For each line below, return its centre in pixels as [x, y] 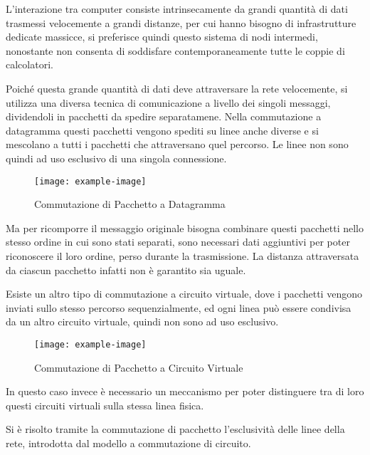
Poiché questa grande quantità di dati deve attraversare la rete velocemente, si [177, 88]
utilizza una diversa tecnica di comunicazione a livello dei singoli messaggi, [168, 102]
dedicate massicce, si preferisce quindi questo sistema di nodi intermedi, [162, 37]
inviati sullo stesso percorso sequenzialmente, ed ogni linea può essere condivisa [179, 307]
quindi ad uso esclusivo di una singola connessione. [116, 158]
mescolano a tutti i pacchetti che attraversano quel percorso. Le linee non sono [177, 144]
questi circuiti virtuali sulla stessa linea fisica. [105, 405]
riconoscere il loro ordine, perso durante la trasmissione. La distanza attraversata [183, 255]
